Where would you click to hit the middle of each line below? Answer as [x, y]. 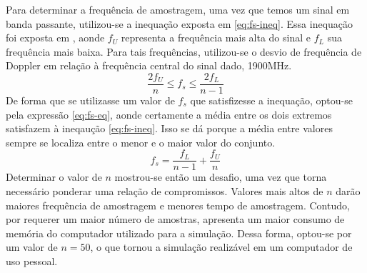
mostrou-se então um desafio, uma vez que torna [221, 177]
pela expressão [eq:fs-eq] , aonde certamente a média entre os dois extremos [169, 114]
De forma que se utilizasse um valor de [90, 100]
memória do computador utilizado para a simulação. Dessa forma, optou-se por [179, 233]
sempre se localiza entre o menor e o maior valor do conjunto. [141, 142]
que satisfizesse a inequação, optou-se [271, 100]
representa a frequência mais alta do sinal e [216, 38]
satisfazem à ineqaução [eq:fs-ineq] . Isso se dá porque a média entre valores [169, 128]
